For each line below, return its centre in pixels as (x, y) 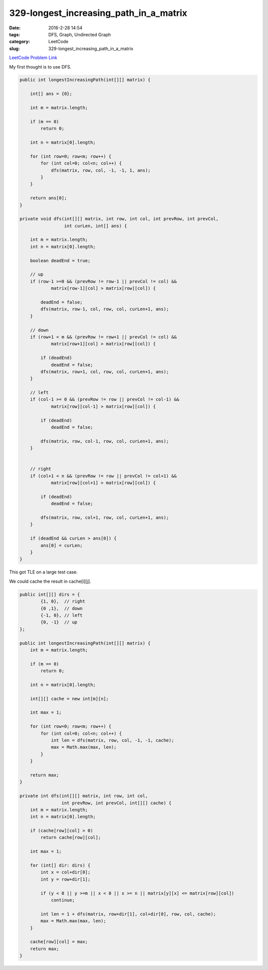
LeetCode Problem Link (33, 58)
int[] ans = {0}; (51, 94)
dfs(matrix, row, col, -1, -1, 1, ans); (101, 170)
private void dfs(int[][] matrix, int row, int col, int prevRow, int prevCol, (119, 219)
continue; (63, 900)
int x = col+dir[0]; (66, 872)
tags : (15, 34)
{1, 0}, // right (63, 601)
